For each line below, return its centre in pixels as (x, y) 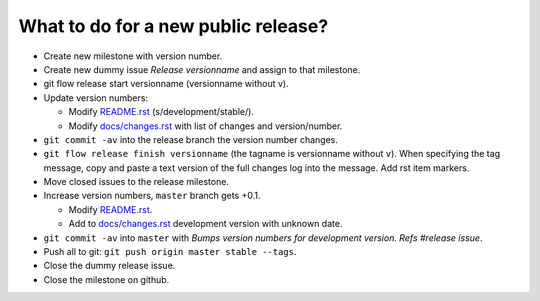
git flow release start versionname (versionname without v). (166, 84)
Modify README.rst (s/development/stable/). (161, 112)
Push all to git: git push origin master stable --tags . (170, 252)
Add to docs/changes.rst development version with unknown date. (205, 224)
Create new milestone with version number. (133, 56)
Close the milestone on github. (106, 279)
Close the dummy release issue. (109, 266)
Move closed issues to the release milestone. (136, 182)
